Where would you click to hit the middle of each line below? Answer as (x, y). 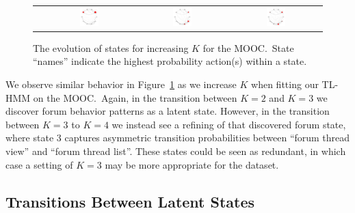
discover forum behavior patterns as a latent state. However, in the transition (168, 111)
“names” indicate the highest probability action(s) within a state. (170, 61)
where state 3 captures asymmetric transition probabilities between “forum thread (178, 138)
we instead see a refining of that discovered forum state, (229, 124)
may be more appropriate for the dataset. (192, 164)
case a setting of (39, 164)
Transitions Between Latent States (130, 201)
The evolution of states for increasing (111, 47)
